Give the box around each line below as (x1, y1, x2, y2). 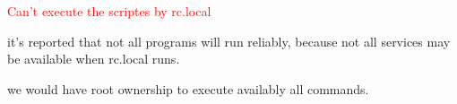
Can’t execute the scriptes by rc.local (7, 2, 211, 20)
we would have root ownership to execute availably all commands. (7, 79, 369, 98)
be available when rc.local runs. (7, 49, 180, 68)
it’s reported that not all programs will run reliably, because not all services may (7, 31, 451, 50)
